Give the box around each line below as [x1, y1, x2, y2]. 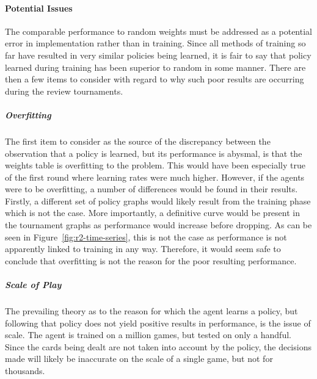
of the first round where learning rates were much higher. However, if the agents [5, 170, 305, 183]
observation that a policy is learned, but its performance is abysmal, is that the [5, 146, 302, 159]
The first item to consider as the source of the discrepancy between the [5, 134, 271, 147]
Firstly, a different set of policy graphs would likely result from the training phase [5, 194, 311, 207]
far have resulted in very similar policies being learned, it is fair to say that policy [5, 48, 312, 61]
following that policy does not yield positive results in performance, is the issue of [5, 316, 311, 329]
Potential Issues [5, 1, 73, 14]
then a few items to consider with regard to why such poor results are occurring [5, 73, 304, 85]
